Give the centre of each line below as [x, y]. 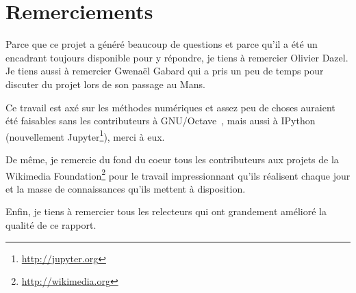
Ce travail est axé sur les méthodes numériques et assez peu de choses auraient [170, 107]
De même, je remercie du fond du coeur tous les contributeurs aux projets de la [172, 159]
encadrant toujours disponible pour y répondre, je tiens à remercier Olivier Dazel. [177, 57]
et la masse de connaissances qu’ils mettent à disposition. [126, 188]
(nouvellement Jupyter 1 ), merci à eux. [85, 135]
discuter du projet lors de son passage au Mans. [105, 84]
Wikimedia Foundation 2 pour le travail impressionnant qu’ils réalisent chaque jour [178, 174]
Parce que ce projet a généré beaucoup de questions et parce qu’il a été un [162, 44]
